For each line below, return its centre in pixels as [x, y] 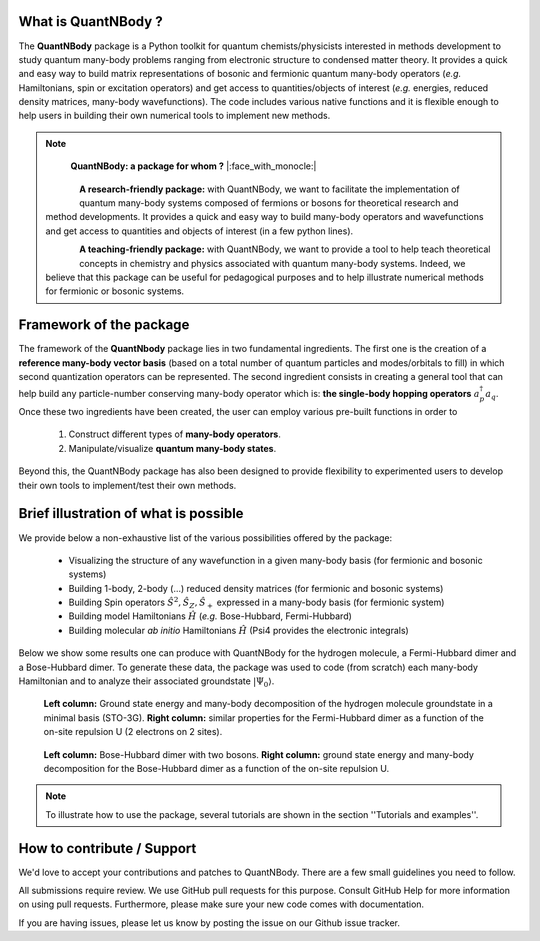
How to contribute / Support [107, 848]
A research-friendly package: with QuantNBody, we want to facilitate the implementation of [269, 189]
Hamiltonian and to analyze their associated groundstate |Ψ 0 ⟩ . [146, 682]
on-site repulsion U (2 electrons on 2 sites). [133, 732]
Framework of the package [104, 325]
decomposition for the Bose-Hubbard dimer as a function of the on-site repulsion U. [216, 768]
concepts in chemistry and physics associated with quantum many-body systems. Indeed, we [272, 263]
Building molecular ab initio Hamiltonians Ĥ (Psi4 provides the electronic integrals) [238, 630]
